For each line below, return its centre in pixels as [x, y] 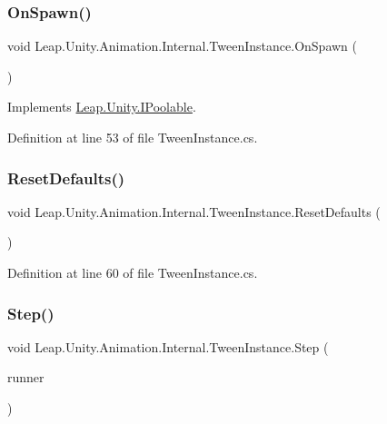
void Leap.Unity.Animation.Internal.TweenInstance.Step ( [168, 346]
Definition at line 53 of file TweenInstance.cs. [133, 137]
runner [26, 377]
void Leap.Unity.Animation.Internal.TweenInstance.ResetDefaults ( [194, 211]
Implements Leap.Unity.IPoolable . [102, 107]
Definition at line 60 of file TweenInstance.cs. [133, 272]
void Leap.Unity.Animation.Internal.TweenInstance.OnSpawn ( [182, 46]
